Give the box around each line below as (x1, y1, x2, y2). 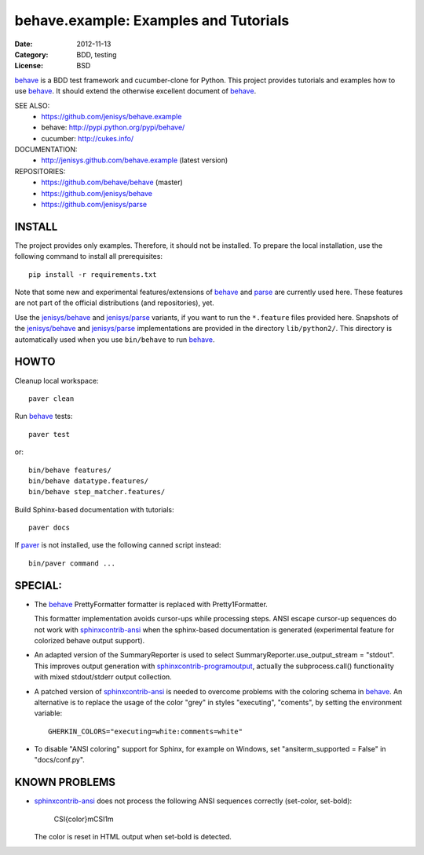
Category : (14, 49, 49, 59)
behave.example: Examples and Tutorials (14, 12, 290, 29)
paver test (28, 430, 71, 438)
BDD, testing (76, 49, 117, 59)
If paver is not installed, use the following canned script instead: (14, 540, 221, 550)
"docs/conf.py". (34, 755, 86, 765)
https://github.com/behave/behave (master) (41, 177, 184, 187)
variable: (34, 708, 63, 718)
